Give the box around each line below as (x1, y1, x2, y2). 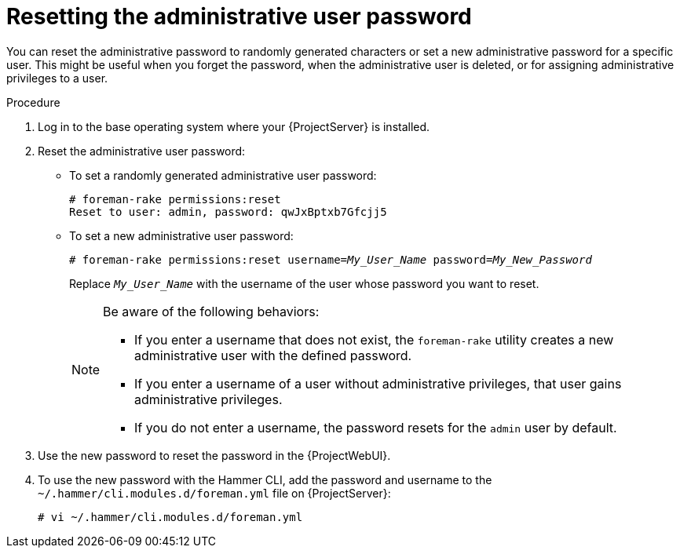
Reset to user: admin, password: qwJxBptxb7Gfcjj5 (69, 205, 387, 218)
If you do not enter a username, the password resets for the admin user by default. (134, 419, 617, 436)
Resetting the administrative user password (6, 3, 472, 30)
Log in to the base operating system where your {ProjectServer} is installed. (38, 119, 430, 133)
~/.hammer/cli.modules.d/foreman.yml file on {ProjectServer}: (38, 486, 391, 500)
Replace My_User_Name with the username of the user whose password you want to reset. (69, 276, 539, 290)
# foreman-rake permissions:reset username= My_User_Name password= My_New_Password (69, 253, 592, 266)
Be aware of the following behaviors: (103, 303, 320, 319)
